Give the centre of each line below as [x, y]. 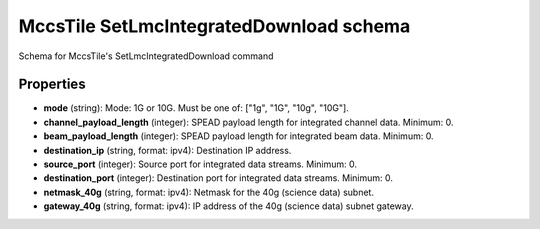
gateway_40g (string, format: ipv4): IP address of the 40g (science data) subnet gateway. [228, 206]
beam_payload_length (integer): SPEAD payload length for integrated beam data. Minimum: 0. [238, 136]
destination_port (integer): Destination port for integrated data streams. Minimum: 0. [218, 178]
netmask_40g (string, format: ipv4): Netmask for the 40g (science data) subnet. [209, 192]
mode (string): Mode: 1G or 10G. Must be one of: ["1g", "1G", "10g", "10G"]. [196, 108]
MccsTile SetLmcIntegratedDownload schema [214, 26]
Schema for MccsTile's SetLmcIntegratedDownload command [146, 56]
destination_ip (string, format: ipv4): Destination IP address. [167, 150]
